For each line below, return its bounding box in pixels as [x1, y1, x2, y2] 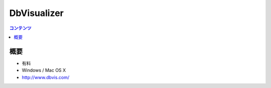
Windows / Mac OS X [22, 67, 66, 73]
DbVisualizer [9, 7, 64, 18]
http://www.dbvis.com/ [22, 74, 70, 80]
